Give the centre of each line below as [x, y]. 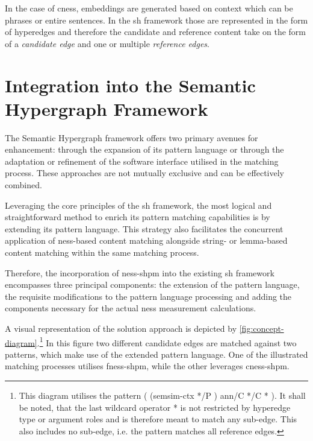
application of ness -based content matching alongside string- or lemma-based [146, 240]
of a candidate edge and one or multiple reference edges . [107, 43]
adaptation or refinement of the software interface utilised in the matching [142, 161]
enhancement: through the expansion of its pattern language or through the [144, 149]
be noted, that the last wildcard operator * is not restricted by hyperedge [155, 407]
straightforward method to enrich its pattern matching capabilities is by [138, 217]
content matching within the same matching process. [102, 252]
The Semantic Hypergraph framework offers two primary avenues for [132, 137]
